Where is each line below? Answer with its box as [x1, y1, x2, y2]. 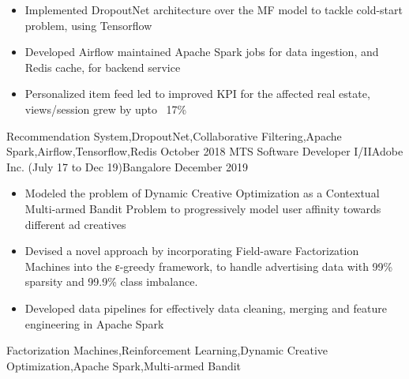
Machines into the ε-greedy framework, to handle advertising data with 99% [24, 257, 393, 274]
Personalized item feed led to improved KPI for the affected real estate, [24, 85, 370, 102]
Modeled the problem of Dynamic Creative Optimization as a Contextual [24, 185, 380, 201]
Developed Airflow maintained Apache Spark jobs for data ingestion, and [24, 43, 379, 60]
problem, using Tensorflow [24, 17, 152, 33]
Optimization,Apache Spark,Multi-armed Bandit [6, 357, 242, 373]
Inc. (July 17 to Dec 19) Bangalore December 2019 [6, 158, 249, 174]
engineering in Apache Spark [24, 315, 164, 332]
